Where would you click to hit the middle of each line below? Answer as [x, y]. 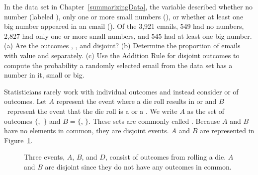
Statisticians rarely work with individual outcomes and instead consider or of [121, 91]
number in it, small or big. [44, 75]
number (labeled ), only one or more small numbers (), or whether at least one [124, 16]
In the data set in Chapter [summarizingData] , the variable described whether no [128, 6]
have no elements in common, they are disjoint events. [86, 131]
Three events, [44, 157]
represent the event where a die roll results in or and [136, 101]
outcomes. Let [25, 101]
